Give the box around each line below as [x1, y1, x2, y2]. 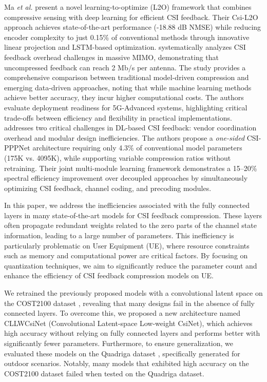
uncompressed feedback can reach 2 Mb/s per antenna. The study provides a [4, 62, 246, 72]
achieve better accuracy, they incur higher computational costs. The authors [4, 92, 244, 103]
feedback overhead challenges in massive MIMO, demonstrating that [4, 51, 219, 62]
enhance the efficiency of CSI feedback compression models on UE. [4, 270, 214, 281]
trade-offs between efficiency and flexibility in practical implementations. [4, 112, 232, 123]
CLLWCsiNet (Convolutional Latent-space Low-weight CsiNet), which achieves [4, 317, 253, 328]
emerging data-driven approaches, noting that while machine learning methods [4, 82, 252, 92]
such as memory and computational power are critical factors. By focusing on [4, 250, 248, 261]
